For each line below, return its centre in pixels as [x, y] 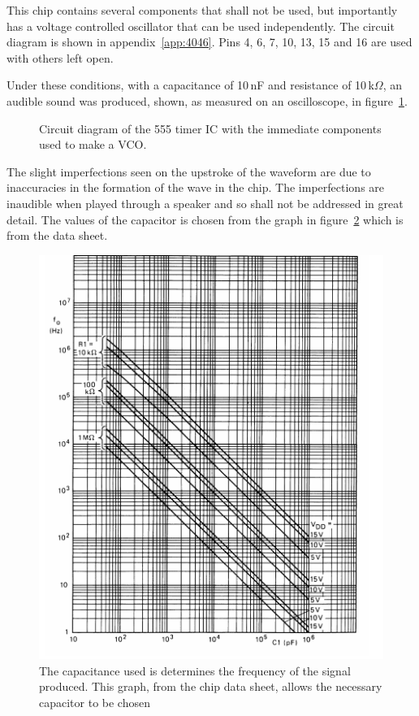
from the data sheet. [57, 235]
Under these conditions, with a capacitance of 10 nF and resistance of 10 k [190, 85]
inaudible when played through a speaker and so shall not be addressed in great [205, 203]
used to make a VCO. [93, 144]
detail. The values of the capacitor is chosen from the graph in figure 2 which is [205, 219]
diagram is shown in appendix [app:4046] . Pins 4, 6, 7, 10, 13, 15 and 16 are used [209, 42]
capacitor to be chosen [95, 702]
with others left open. [60, 57]
